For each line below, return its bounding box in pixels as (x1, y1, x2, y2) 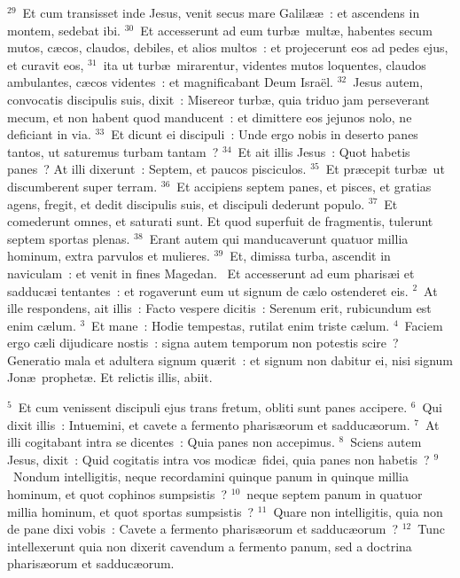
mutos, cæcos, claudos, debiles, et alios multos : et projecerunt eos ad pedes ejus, (7, 38, 448, 57)
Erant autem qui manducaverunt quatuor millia (149, 229, 409, 247)
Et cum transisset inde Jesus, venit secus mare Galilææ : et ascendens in (22, 4, 420, 21)
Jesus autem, (353, 73, 424, 91)
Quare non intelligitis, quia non (273, 502, 443, 520)
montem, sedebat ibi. (7, 20, 121, 39)
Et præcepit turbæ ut (325, 160, 445, 178)
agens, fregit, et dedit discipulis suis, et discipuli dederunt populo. (7, 194, 365, 213)
